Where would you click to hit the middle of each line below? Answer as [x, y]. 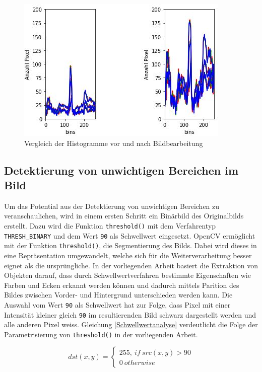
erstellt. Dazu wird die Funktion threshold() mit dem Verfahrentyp [110, 225]
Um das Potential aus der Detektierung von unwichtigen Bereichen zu [112, 206]
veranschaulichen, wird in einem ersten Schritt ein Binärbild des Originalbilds [124, 216]
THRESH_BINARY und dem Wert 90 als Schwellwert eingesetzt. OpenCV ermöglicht [130, 235]
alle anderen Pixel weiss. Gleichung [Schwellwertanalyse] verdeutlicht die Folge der [131, 324]
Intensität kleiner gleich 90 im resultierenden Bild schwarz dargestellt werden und [130, 314]
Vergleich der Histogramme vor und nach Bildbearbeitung [114, 143]
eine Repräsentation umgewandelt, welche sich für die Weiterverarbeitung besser [128, 255]
